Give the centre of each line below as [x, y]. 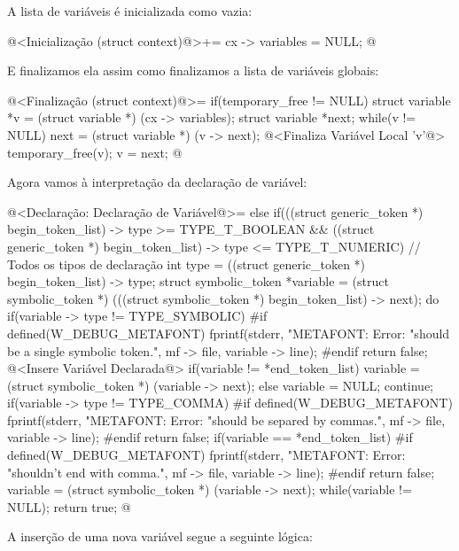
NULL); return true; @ [69, 506]
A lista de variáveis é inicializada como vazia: [130, 11]
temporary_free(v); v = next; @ [95, 152]
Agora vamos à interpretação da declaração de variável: [157, 182]
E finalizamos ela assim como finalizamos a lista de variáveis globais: [193, 70]
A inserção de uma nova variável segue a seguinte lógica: [160, 536]
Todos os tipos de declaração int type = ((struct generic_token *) [187, 264]
